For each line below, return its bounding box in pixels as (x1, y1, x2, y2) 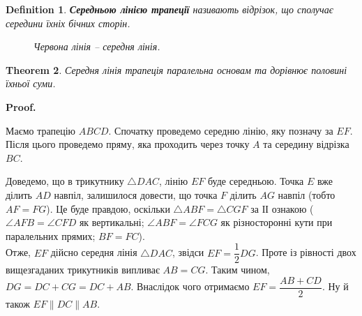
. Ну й (322, 279, 349, 294)
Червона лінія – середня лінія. (33, 39, 160, 54)
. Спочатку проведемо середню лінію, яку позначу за (108, 123, 333, 137)
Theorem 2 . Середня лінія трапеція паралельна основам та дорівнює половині (6, 62, 347, 77)
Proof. (6, 99, 36, 114)
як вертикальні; (79, 215, 144, 230)
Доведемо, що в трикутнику (6, 174, 124, 188)
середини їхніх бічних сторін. (6, 15, 130, 30)
